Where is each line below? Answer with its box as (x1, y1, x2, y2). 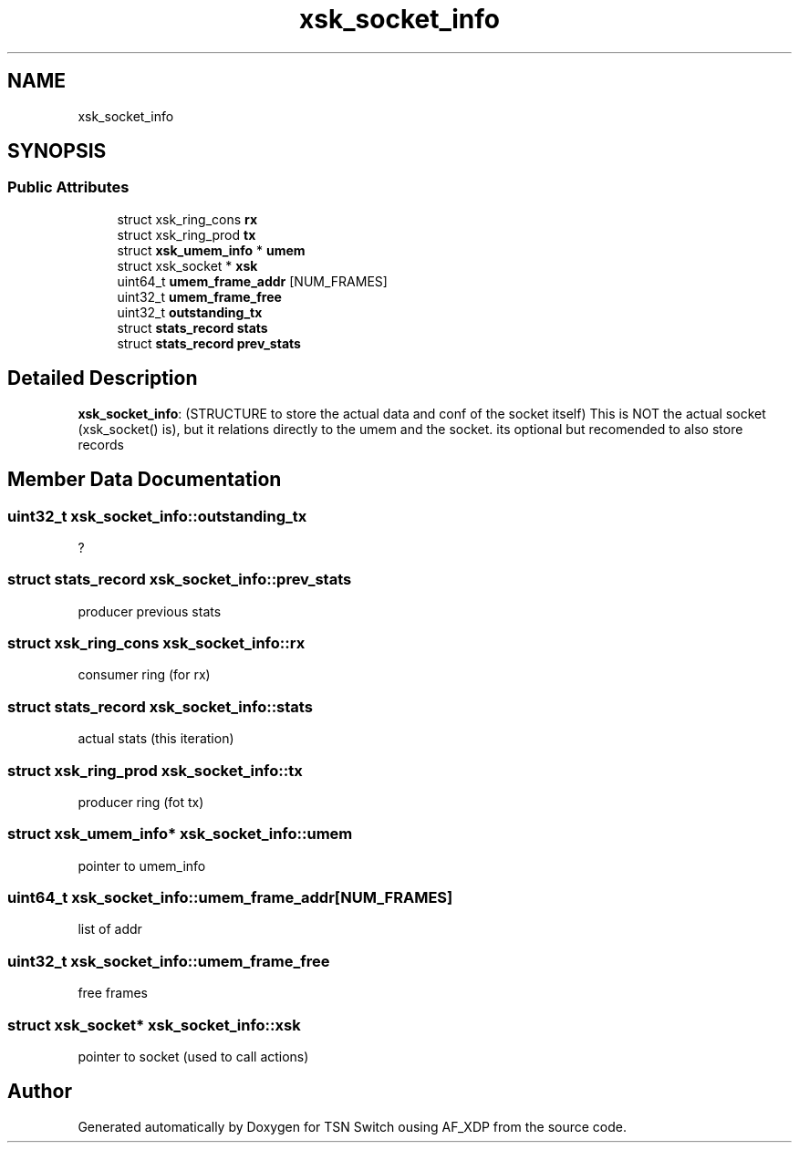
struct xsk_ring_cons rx (117, 211, 258, 227)
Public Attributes (7, 178, 130, 197)
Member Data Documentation (7, 468, 282, 492)
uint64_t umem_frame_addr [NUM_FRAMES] (117, 273, 388, 289)
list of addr (78, 921, 142, 938)
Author (7, 1080, 72, 1103)
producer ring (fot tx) (78, 793, 204, 810)
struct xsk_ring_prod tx (117, 226, 256, 243)
